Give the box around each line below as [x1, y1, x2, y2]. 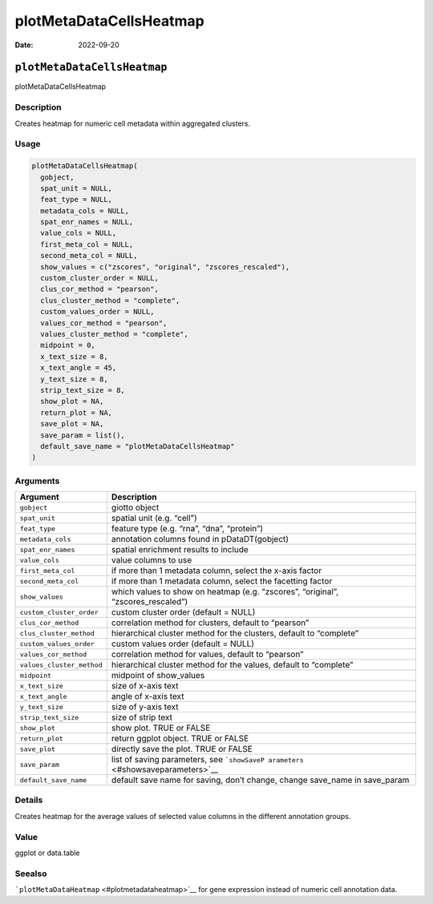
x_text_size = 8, [40, 352, 108, 361]
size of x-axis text [111, 680, 179, 692]
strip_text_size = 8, [40, 385, 126, 394]
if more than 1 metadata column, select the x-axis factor [111, 565, 322, 576]
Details [14, 794, 43, 805]
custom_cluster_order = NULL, [40, 273, 160, 283]
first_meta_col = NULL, [40, 240, 134, 248]
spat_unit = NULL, [40, 184, 112, 192]
